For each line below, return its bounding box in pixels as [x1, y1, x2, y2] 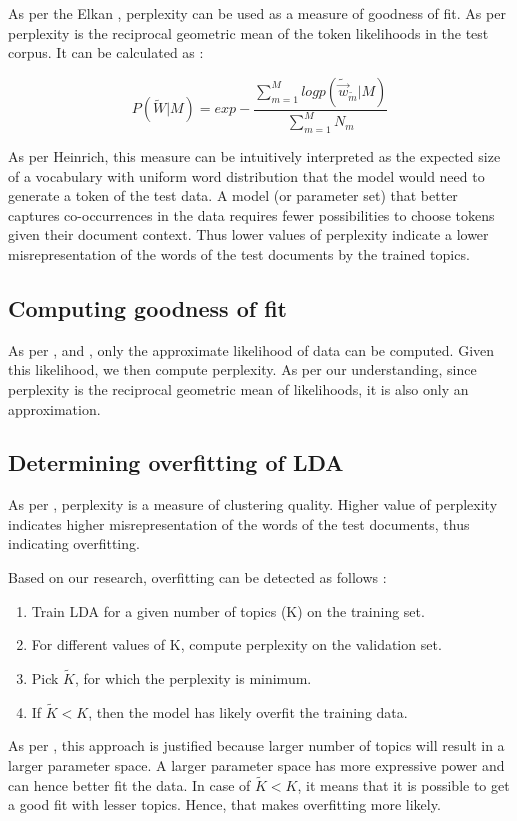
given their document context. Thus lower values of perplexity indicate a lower [8, 224, 489, 245]
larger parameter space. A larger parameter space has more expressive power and [8, 755, 505, 776]
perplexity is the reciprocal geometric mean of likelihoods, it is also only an [8, 378, 469, 399]
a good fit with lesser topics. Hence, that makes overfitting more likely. [8, 794, 441, 815]
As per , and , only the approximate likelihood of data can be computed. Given [8, 339, 495, 360]
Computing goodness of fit [8, 292, 287, 323]
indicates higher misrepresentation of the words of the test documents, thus [8, 513, 470, 534]
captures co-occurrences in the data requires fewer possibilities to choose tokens [8, 204, 495, 225]
